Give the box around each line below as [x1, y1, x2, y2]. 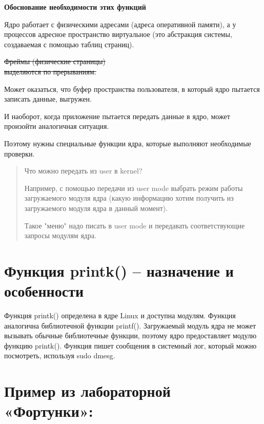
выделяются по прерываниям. [4, 66, 96, 76]
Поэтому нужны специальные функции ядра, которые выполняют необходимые [4, 138, 251, 148]
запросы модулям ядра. [24, 230, 97, 241]
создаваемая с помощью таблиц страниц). [4, 38, 134, 49]
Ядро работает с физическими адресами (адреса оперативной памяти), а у [4, 18, 236, 29]
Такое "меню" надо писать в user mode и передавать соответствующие [24, 220, 245, 230]
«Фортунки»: [4, 400, 93, 421]
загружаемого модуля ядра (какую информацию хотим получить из [24, 192, 234, 203]
